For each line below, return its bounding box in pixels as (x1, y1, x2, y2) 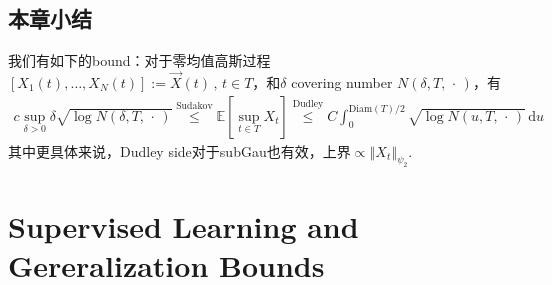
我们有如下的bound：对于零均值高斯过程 (8, 50, 271, 71)
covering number (291, 72, 393, 93)
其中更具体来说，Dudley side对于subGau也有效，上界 (8, 140, 351, 161)
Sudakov (176, 100, 213, 111)
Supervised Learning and (8, 205, 359, 246)
